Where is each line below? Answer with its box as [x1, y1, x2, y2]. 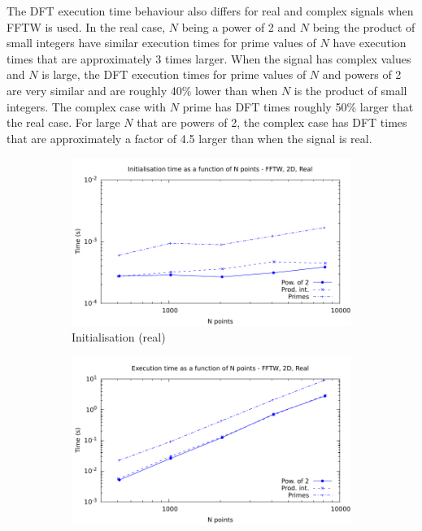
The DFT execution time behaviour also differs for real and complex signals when [7, 2, 414, 19]
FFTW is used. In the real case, [7, 18, 166, 35]
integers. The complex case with [7, 98, 167, 115]
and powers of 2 [322, 66, 402, 83]
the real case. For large [7, 114, 120, 131]
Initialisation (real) [72, 329, 166, 346]
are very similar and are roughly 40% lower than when [7, 81, 278, 98]
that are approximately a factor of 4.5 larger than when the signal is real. [7, 129, 372, 146]
